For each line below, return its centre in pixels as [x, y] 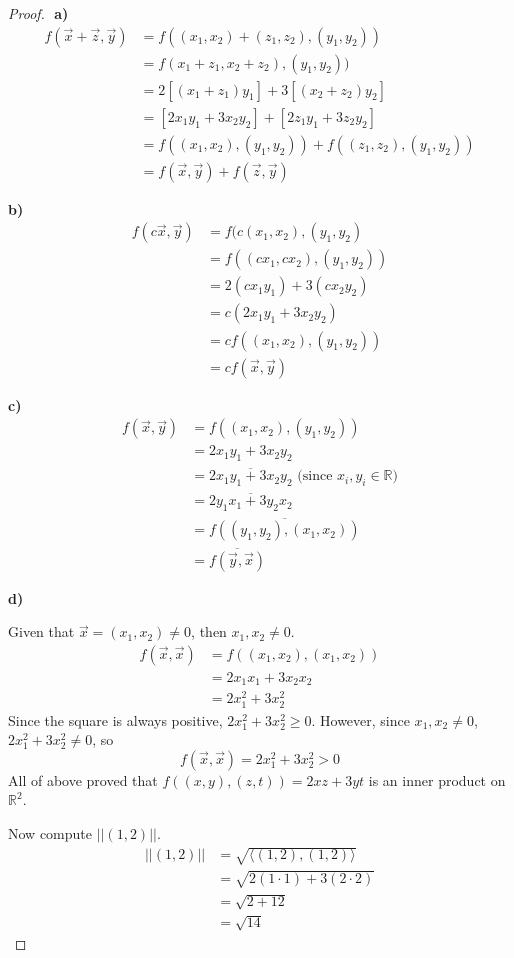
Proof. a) [38, 13]
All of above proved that [83, 779]
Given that [41, 631]
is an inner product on [437, 779]
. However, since [360, 719]
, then [209, 631]
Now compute [50, 832]
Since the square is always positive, [115, 719]
